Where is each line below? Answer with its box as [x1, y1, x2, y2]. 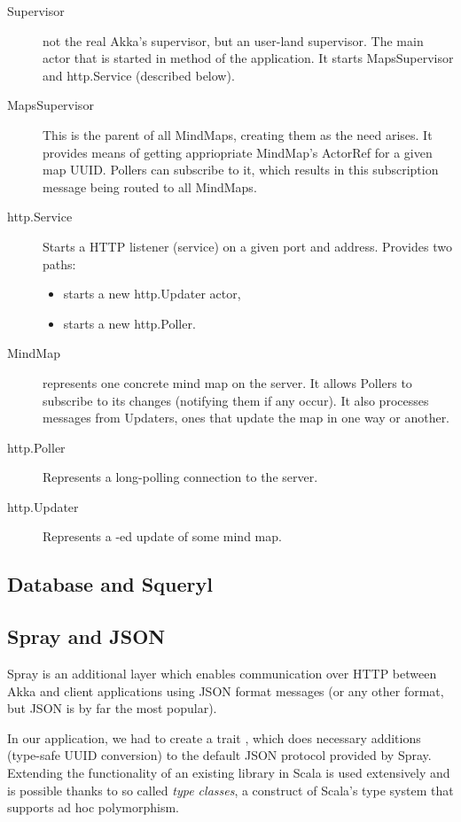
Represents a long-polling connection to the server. [43, 468, 318, 486]
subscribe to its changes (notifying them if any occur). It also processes [43, 391, 429, 409]
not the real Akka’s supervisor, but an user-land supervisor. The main [43, 31, 424, 50]
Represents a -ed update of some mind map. [43, 527, 282, 546]
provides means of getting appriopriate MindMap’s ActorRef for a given [43, 143, 433, 161]
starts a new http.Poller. [63, 314, 196, 332]
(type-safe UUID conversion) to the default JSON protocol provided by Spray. [7, 746, 432, 764]
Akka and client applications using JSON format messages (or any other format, [7, 681, 444, 700]
